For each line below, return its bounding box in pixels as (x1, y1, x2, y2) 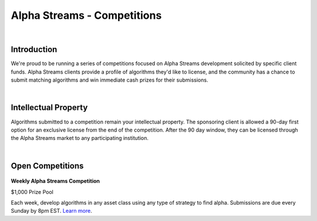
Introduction (11, 45, 58, 55)
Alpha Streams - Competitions (11, 9, 162, 22)
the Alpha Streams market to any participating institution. (11, 135, 149, 142)
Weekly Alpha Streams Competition (11, 178, 100, 185)
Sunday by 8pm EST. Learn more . (11, 207, 92, 215)
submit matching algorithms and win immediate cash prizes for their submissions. (11, 76, 208, 83)
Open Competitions (11, 160, 84, 170)
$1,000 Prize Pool (11, 188, 54, 195)
